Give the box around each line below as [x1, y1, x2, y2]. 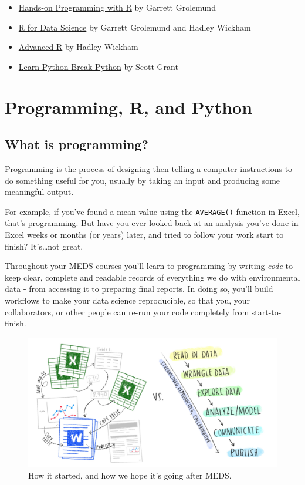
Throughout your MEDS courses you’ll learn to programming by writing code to [5, 260, 293, 272]
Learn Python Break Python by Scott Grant [18, 60, 178, 72]
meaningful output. [5, 186, 74, 198]
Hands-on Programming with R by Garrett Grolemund [18, 1, 216, 13]
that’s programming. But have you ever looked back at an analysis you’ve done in [5, 217, 299, 229]
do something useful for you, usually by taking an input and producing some [5, 174, 280, 186]
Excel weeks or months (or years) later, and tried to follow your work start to [5, 228, 284, 240]
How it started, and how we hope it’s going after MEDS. [28, 469, 232, 481]
